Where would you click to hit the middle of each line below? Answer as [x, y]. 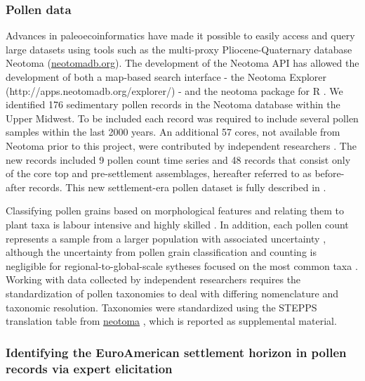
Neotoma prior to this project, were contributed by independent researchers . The [181, 145]
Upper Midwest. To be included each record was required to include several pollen [182, 118]
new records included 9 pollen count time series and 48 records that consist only [178, 159]
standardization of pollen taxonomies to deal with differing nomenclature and [172, 293]
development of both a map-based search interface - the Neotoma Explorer [166, 77]
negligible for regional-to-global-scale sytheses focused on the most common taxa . [182, 265]
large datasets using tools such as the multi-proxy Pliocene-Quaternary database [179, 49]
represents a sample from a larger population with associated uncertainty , [166, 238]
